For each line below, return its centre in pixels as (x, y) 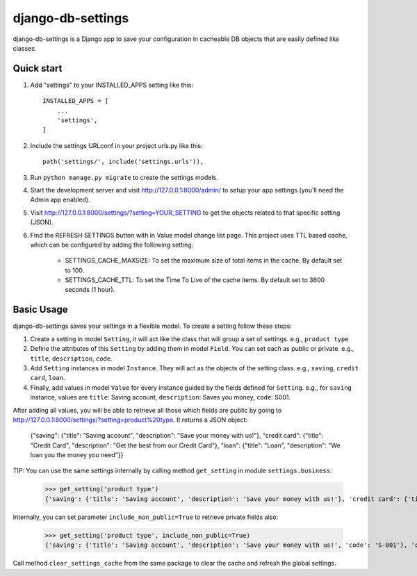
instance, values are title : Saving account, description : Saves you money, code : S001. (161, 397)
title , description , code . (71, 359)
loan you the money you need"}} (77, 455)
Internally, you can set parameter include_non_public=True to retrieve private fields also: (146, 517)
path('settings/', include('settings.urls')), (123, 162)
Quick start (38, 68)
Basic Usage (40, 310)
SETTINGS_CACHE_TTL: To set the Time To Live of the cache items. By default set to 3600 (195, 280)
